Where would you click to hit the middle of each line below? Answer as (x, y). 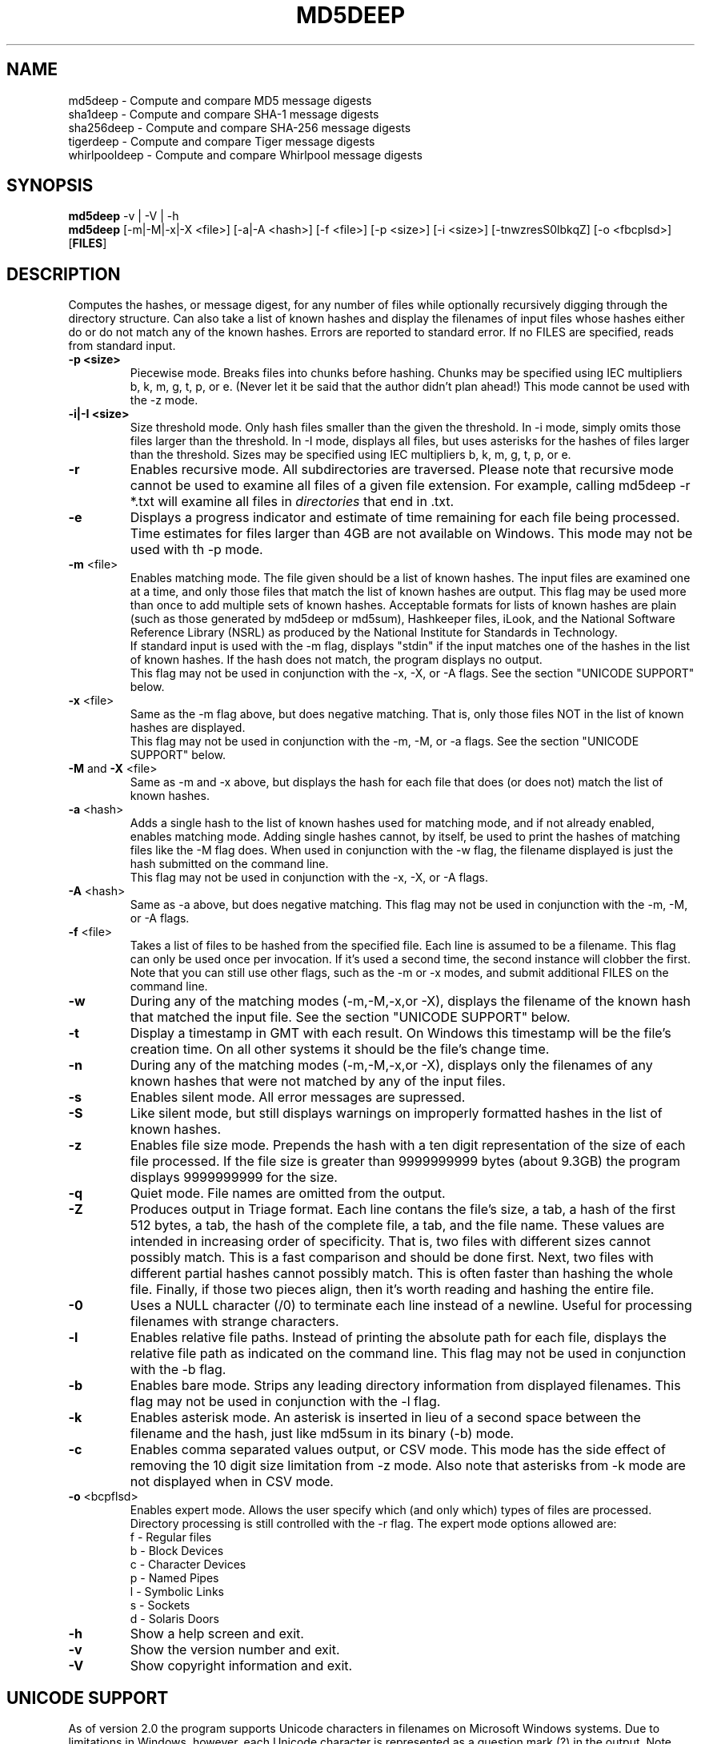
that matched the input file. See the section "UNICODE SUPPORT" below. (350, 1017)
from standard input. (122, 346)
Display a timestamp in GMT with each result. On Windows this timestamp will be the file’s (401, 1033)
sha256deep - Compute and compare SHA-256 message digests (240, 127)
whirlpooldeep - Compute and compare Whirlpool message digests (245, 155)
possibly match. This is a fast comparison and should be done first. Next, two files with (392, 1258)
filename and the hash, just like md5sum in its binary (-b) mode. (322, 1434)
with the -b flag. (178, 1370)
